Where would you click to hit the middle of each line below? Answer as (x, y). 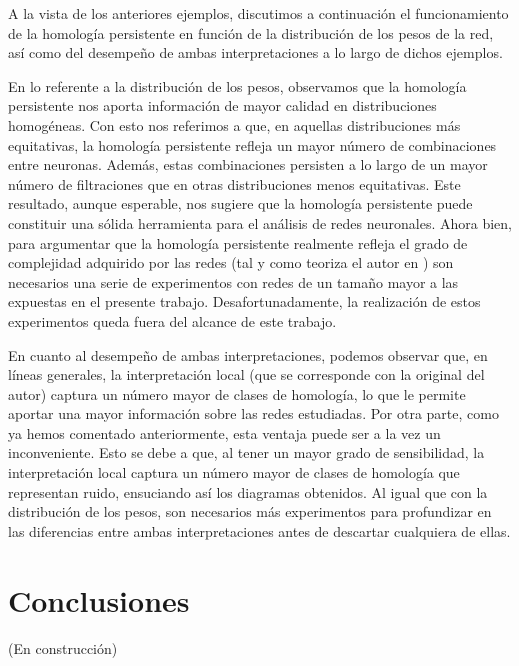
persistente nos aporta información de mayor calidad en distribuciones (222, 105)
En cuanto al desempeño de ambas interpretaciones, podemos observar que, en (248, 354)
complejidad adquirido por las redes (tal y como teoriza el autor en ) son (231, 262)
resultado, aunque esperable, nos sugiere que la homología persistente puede (240, 203)
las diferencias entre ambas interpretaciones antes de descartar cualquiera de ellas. (259, 530)
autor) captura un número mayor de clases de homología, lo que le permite (237, 393)
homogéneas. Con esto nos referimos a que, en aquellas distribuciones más (234, 124)
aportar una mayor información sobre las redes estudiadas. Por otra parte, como (253, 413)
